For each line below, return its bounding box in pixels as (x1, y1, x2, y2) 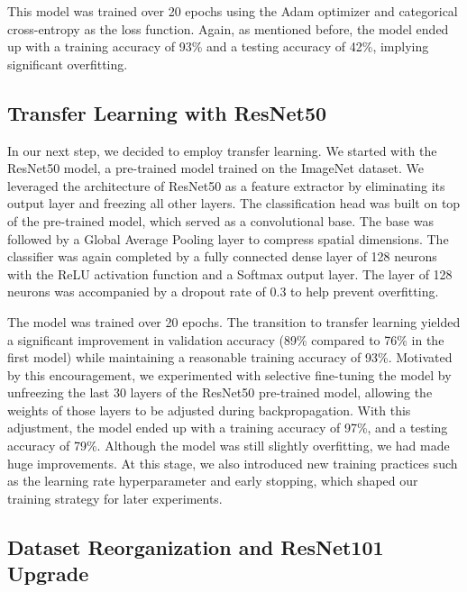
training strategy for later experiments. (7, 488, 223, 507)
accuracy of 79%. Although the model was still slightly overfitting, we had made (7, 436, 450, 455)
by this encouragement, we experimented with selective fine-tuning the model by (7, 365, 452, 384)
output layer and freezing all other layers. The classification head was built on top (7, 194, 461, 213)
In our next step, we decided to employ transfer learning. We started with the (7, 141, 437, 159)
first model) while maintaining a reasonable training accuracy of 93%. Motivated (7, 348, 453, 367)
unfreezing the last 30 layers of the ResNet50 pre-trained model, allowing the (7, 383, 433, 402)
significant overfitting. (7, 54, 128, 73)
